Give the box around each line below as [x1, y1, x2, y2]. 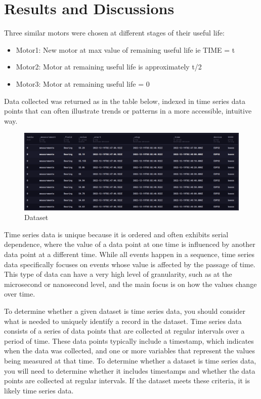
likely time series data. [4, 385, 74, 395]
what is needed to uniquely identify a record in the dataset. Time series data [4, 315, 242, 326]
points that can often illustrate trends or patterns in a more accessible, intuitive [4, 105, 252, 116]
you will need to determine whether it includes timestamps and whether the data [4, 365, 255, 376]
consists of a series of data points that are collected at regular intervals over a [4, 325, 245, 336]
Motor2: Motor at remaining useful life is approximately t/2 [16, 61, 202, 72]
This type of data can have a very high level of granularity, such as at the [4, 269, 232, 279]
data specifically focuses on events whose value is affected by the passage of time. [4, 259, 255, 269]
